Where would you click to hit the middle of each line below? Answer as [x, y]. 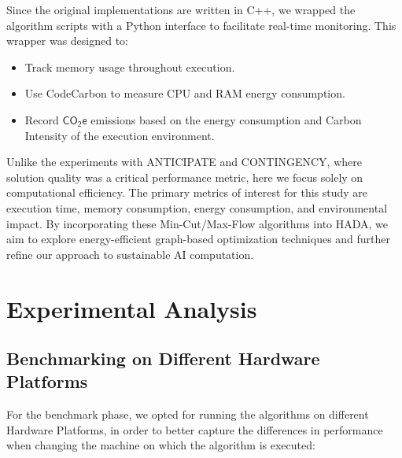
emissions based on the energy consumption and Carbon [226, 119]
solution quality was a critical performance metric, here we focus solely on [185, 177]
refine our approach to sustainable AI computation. [130, 254]
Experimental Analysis [132, 308]
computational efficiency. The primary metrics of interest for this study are [187, 192]
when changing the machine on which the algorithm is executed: [161, 445]
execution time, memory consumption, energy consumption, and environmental [197, 207]
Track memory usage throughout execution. [130, 66]
